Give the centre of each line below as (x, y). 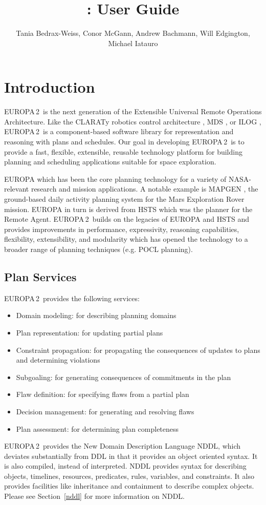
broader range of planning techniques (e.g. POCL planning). (98, 249)
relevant (17, 189)
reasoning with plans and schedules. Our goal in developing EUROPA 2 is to (124, 142)
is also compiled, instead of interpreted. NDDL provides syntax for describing (125, 466)
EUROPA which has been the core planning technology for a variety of (115, 178)
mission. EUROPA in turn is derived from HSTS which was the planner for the (128, 209)
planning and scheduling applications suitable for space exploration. (110, 162)
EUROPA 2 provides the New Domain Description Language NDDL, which (123, 446)
